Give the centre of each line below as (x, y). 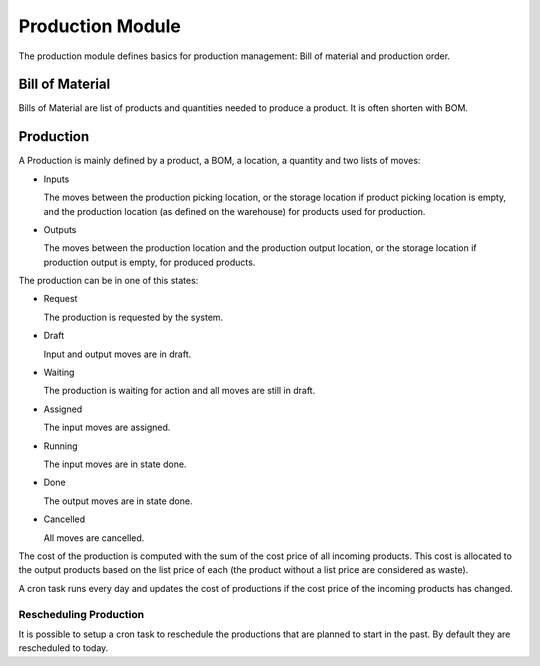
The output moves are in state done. (118, 501)
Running (61, 446)
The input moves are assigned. (107, 427)
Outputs (60, 229)
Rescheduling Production (81, 614)
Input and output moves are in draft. (117, 354)
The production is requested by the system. (133, 317)
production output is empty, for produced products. (149, 262)
